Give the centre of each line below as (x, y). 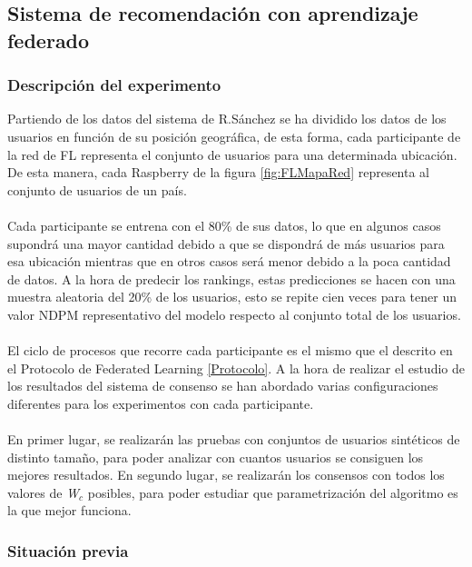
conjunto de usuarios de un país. (97, 189)
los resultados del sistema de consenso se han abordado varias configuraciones (223, 386)
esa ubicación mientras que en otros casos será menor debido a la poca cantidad (229, 261)
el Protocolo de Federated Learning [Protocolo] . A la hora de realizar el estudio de (236, 368)
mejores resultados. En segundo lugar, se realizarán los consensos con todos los (226, 475)
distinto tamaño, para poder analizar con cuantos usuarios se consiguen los (216, 457)
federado (49, 40)
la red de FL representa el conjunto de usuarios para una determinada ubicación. (232, 154)
